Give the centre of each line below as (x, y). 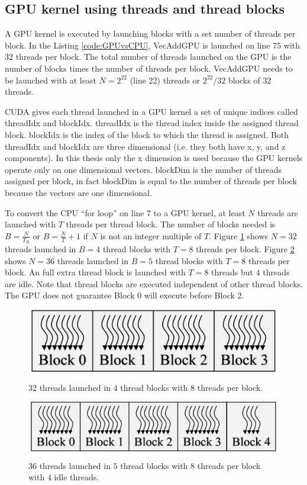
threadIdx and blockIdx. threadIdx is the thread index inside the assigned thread (152, 123)
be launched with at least (51, 80)
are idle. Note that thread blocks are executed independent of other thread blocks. (154, 283)
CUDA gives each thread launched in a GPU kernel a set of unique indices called (151, 111)
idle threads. (77, 477)
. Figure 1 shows (239, 235)
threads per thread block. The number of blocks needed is (171, 224)
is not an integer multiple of (151, 235)
